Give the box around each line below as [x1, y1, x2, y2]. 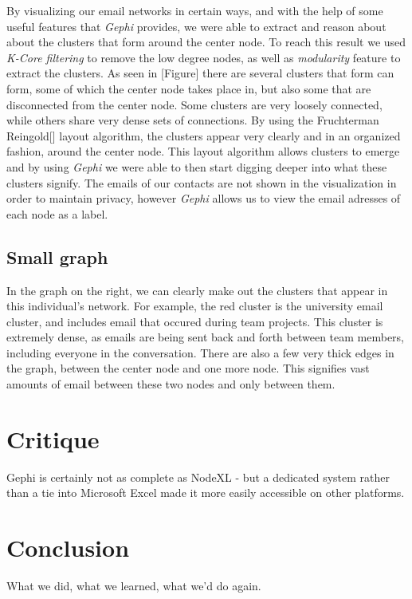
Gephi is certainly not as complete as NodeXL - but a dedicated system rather [6, 468, 390, 485]
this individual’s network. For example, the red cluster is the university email [6, 298, 383, 314]
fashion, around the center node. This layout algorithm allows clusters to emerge [6, 143, 400, 160]
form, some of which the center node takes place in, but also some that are [6, 80, 371, 97]
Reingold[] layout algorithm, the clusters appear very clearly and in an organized [6, 127, 401, 144]
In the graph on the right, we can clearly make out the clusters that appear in [6, 282, 388, 298]
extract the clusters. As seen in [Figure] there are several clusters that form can [6, 65, 394, 81]
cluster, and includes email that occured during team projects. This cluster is [6, 313, 383, 329]
